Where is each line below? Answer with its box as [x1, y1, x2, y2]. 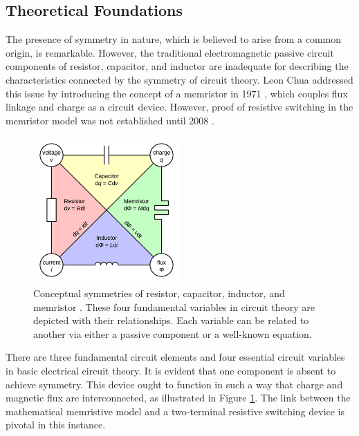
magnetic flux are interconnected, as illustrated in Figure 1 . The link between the [6, 390, 351, 405]
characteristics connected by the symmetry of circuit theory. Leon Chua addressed [6, 72, 353, 86]
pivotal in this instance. [6, 417, 106, 432]
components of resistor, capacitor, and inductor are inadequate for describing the [6, 59, 349, 73]
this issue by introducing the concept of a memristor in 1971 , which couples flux [6, 86, 348, 100]
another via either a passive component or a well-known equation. [33, 326, 312, 341]
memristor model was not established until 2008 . [6, 113, 214, 127]
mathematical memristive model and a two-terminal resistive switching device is [6, 404, 345, 418]
